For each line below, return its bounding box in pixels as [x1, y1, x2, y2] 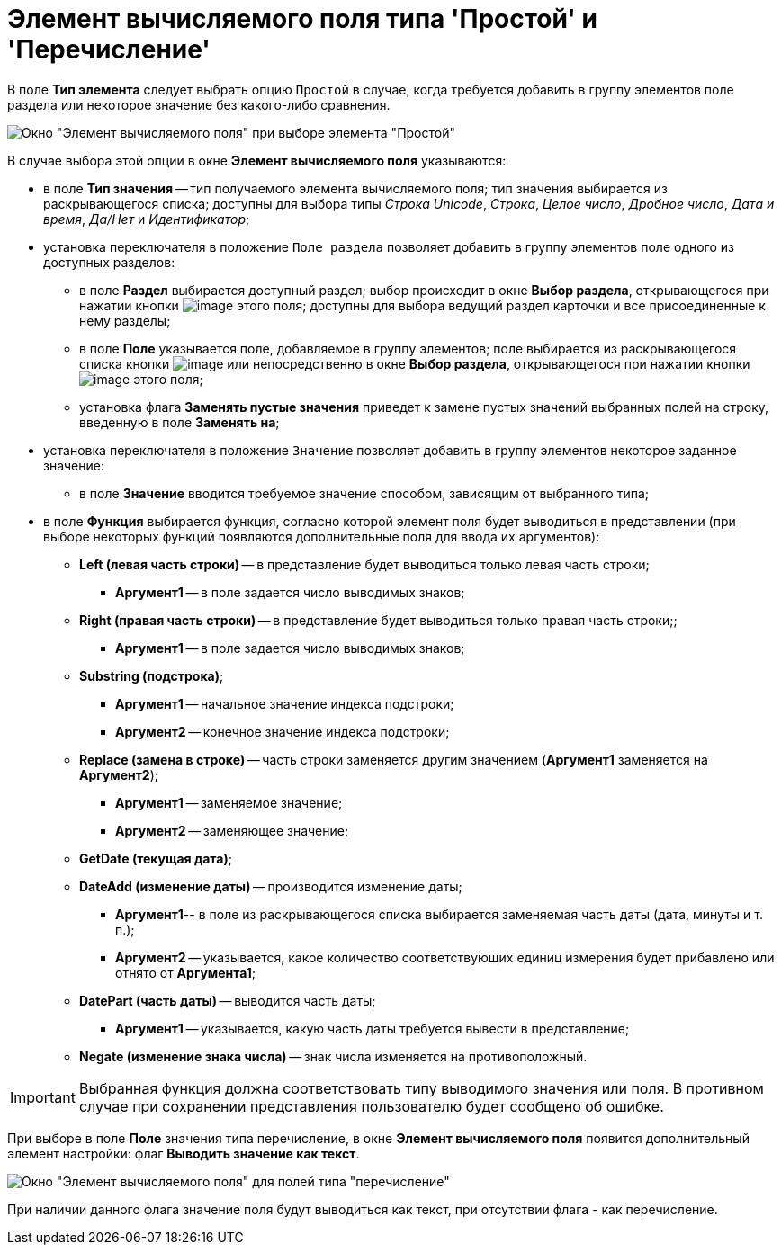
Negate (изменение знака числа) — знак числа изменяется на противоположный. [79, 1048, 588, 1064]
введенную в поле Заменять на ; [79, 414, 280, 430]
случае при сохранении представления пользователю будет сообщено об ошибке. [78, 1096, 664, 1115]
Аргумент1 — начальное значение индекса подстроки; [115, 695, 454, 711]
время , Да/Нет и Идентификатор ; [43, 210, 250, 227]
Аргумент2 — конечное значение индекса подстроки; [115, 723, 450, 739]
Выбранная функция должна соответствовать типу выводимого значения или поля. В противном [78, 1078, 764, 1097]
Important [10, 1087, 76, 1106]
